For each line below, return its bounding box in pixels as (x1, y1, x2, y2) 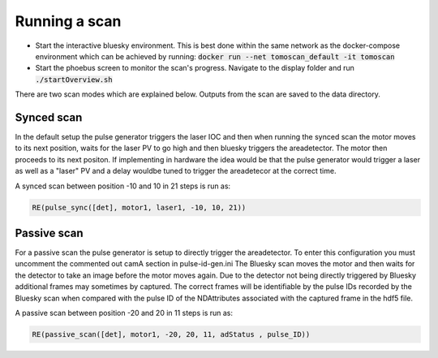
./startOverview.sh (35, 75, 113, 84)
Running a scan (15, 12, 122, 30)
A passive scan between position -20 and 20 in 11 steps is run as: (15, 308, 234, 318)
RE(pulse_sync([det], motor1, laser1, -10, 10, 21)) (32, 203, 247, 212)
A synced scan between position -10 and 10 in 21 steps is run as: (15, 181, 231, 191)
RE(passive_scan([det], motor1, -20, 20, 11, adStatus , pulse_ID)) (32, 330, 311, 339)
